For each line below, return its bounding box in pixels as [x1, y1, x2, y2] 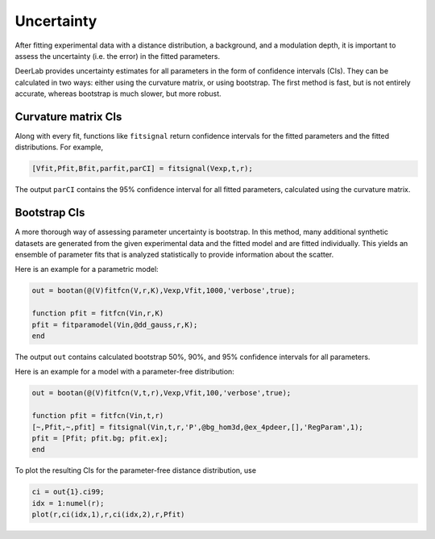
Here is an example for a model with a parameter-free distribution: [14, 367, 235, 377]
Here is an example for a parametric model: [14, 265, 159, 274]
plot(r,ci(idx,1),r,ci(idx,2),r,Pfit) [31, 510, 185, 520]
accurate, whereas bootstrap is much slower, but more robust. [14, 89, 222, 98]
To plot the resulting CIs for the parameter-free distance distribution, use [14, 466, 257, 475]
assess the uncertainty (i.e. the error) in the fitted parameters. [14, 51, 221, 61]
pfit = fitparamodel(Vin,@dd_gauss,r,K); [31, 320, 198, 329]
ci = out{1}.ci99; [31, 487, 105, 496]
